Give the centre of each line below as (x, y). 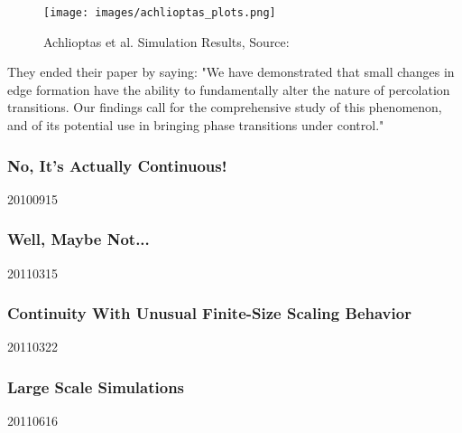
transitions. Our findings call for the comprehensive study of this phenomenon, (225, 107)
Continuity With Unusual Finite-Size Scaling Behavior (209, 313)
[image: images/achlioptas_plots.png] (160, 13)
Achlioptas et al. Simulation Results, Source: (166, 41)
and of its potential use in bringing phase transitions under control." (196, 125)
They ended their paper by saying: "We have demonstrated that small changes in (231, 72)
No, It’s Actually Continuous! (117, 165)
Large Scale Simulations (96, 386)
